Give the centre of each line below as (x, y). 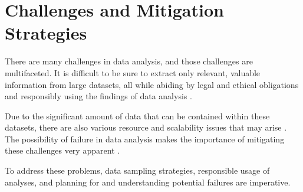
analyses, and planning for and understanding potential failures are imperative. (148, 182)
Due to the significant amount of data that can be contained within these (137, 115)
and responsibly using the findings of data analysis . (98, 96)
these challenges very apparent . (62, 150)
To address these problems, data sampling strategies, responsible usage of (137, 170)
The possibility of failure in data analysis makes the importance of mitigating (145, 139)
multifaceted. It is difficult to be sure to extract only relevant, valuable (133, 72)
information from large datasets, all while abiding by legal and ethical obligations (152, 84)
